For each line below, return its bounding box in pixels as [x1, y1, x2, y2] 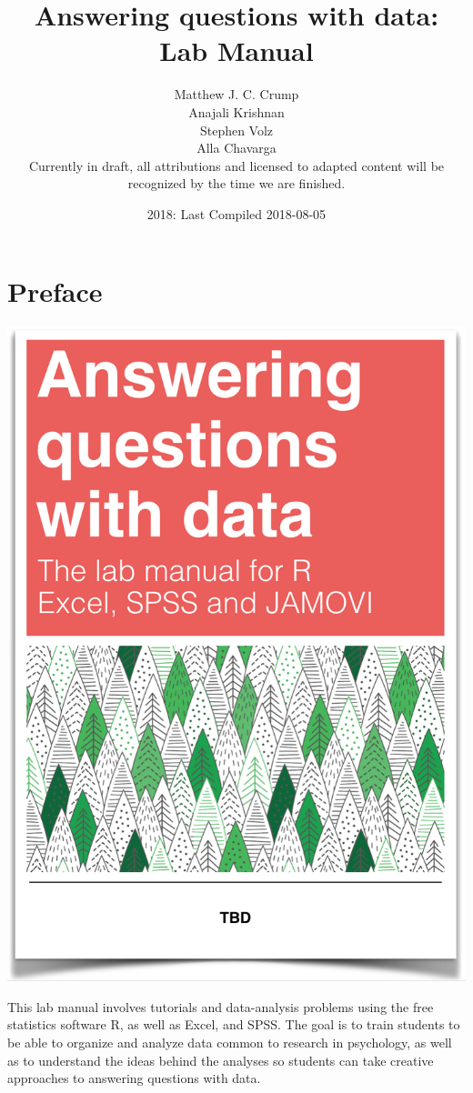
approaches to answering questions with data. [7, 1068, 261, 1088]
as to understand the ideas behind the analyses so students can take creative [7, 1050, 434, 1069]
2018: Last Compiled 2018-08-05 [146, 204, 327, 223]
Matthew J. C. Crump [174, 85, 299, 104]
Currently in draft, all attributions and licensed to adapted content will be [28, 155, 445, 175]
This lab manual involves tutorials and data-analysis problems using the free [7, 997, 434, 1016]
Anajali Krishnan [188, 102, 285, 121]
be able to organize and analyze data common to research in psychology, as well [7, 1032, 452, 1051]
